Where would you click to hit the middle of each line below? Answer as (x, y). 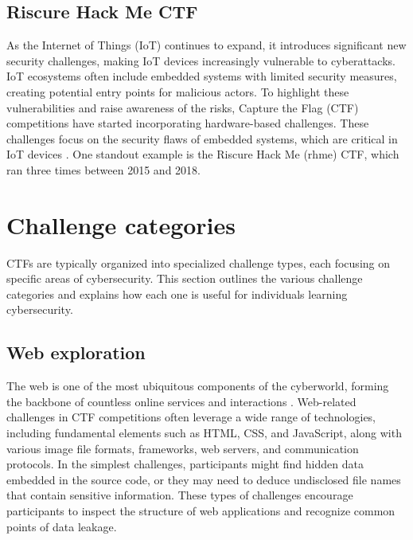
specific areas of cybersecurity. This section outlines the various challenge (185, 278)
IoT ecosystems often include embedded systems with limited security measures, (202, 76)
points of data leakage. (62, 526)
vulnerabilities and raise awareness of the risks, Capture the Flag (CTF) (183, 107)
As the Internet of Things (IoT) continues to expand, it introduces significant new (206, 45)
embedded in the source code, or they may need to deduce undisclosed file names (204, 479)
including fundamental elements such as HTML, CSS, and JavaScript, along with (204, 433)
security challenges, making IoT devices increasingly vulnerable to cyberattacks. (201, 60)
